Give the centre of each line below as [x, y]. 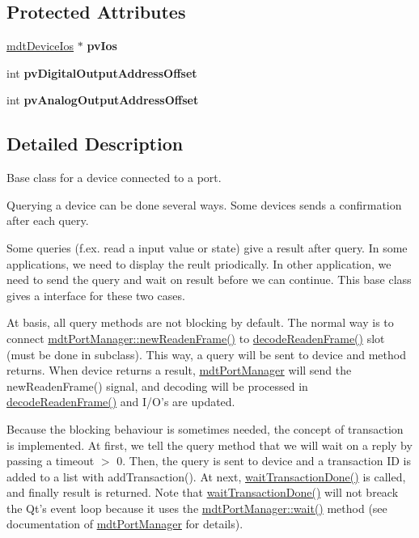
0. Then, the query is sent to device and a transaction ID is [264, 461]
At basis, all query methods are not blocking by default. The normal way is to [200, 322]
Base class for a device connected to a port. [114, 178]
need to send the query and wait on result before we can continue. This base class [209, 280]
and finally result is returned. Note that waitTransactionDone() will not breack [203, 492]
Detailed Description [95, 144]
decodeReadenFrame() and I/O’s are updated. [121, 402]
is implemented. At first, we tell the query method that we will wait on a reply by [209, 445]
